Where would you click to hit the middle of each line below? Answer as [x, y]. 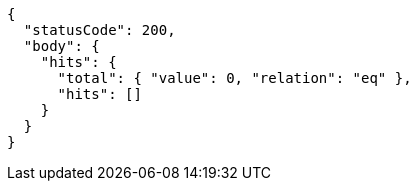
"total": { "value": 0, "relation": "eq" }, [234, 78]
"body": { [61, 46]
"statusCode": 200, [99, 30]
